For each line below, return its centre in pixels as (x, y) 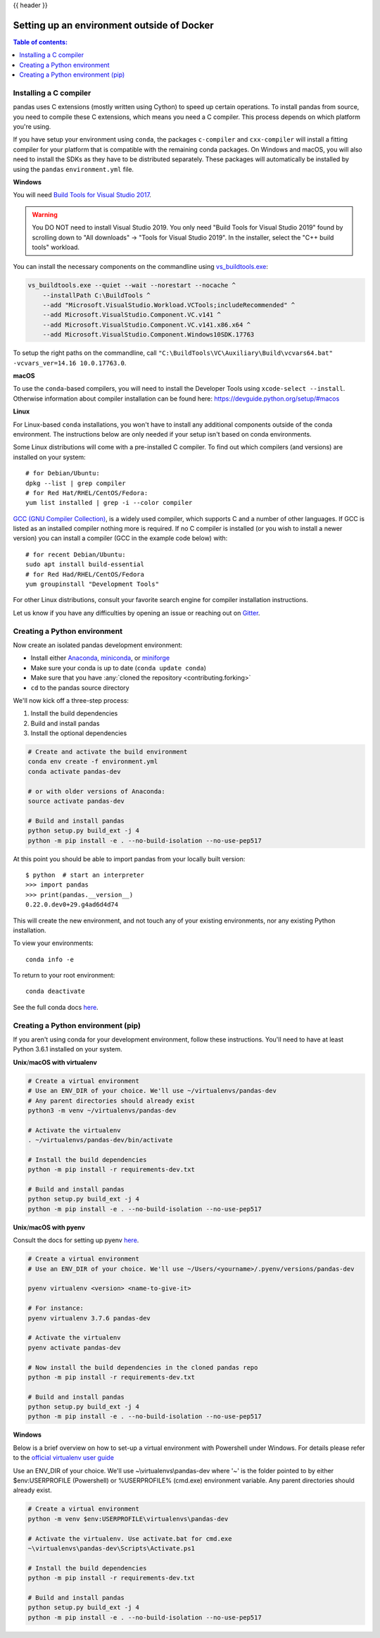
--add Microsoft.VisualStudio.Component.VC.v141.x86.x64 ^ (147, 325)
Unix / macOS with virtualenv (55, 1062)
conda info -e (50, 959)
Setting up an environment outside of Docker (113, 25)
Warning (45, 214)
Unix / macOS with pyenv (49, 1227)
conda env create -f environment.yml (93, 762)
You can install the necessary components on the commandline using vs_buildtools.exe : (141, 267)
